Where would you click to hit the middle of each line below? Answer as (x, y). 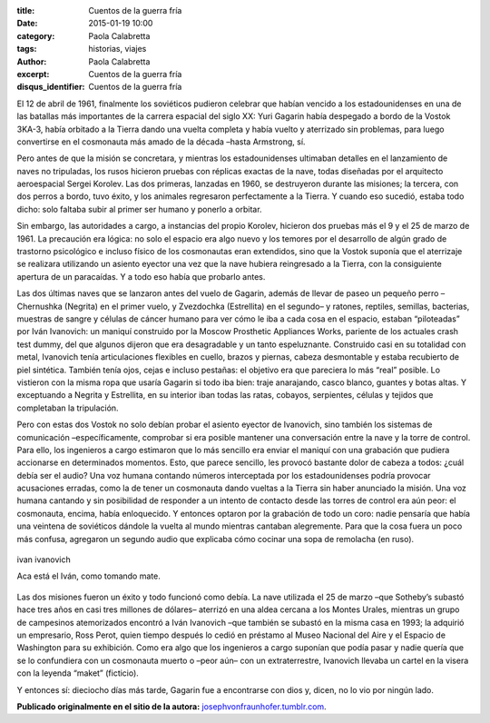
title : (26, 10)
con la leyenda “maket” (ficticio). (78, 673)
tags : (27, 49)
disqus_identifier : (51, 87)
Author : (32, 61)
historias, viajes (118, 49)
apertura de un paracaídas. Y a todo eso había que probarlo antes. (141, 276)
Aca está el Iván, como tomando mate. (88, 576)
